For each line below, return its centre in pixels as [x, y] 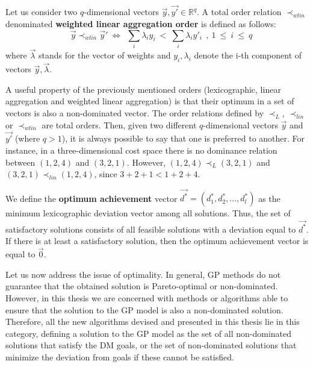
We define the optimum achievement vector [91, 198]
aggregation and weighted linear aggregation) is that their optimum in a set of [150, 101]
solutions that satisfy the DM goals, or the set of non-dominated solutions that [151, 345]
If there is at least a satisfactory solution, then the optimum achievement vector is [157, 241]
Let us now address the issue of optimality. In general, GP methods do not [143, 274]
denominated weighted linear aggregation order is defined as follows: [141, 23]
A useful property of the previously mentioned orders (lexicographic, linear [143, 89]
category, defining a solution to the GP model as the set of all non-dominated [149, 333]
